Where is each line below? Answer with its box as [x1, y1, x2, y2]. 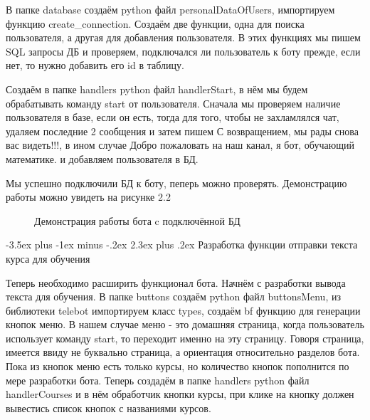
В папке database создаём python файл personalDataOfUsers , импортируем [6, 2, 335, 16]
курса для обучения [6, 251, 90, 266]
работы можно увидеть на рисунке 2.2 [6, 189, 171, 204]
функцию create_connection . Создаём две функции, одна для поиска [6, 16, 305, 31]
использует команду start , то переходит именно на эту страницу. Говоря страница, [6, 330, 364, 345]
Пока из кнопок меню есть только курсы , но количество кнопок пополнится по [6, 359, 349, 374]
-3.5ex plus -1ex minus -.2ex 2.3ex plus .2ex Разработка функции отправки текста [6, 237, 358, 252]
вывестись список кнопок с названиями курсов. [6, 400, 211, 415]
